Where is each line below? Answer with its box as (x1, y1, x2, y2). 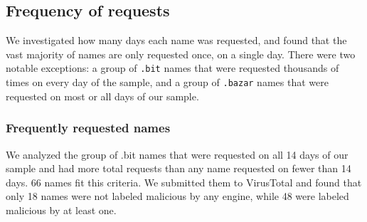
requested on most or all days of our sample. (6, 88, 199, 103)
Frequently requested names (6, 119, 171, 137)
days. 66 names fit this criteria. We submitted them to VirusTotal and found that (6, 174, 362, 189)
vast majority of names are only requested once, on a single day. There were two (6, 46, 356, 61)
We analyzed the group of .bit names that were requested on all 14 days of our (6, 147, 349, 162)
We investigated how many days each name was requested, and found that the (6, 33, 347, 48)
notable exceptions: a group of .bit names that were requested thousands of (6, 60, 339, 75)
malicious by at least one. (6, 202, 117, 217)
